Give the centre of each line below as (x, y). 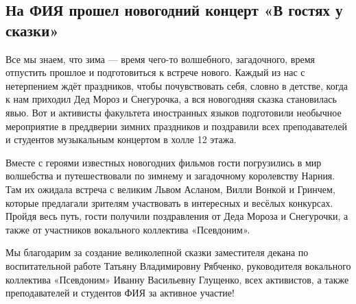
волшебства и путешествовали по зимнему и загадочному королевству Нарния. (170, 176)
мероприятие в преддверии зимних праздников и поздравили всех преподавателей (176, 126)
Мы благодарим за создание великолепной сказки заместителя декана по (157, 252)
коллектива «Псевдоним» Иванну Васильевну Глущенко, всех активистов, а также (177, 279)
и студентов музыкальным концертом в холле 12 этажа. (121, 139)
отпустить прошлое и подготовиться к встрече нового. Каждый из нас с (155, 72)
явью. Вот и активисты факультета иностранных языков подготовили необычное (174, 112)
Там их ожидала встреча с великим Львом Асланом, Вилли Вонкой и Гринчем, (170, 189)
